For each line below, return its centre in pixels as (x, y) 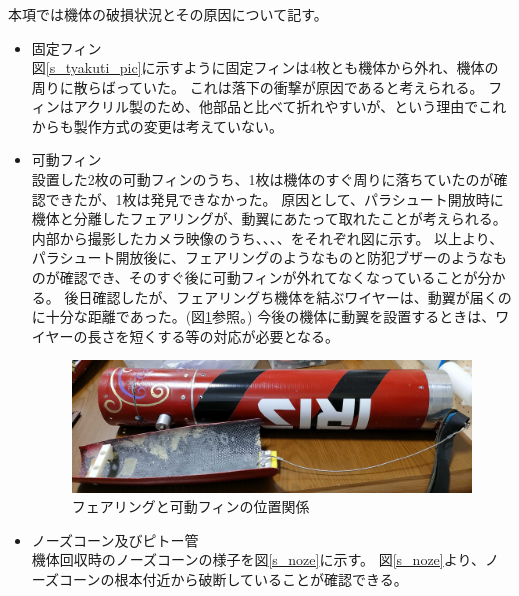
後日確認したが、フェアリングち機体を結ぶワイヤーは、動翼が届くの (288, 296)
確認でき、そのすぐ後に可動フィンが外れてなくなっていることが (268, 277)
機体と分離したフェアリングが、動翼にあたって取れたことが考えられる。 (269, 218)
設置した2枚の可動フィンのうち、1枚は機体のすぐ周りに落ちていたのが (262, 179)
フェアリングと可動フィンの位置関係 (190, 506)
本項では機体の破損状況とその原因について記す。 (168, 13)
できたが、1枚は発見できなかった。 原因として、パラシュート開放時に (274, 198)
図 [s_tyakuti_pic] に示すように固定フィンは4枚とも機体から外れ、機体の (265, 67)
